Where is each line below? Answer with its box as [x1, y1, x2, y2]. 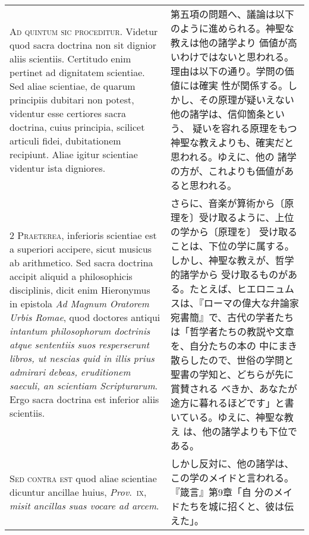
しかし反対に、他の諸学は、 [170, 457, 294, 470]
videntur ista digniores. [10, 160, 106, 175]
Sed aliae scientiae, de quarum [10, 78, 135, 93]
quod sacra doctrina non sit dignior [10, 37, 157, 52]
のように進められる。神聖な [170, 21, 294, 35]
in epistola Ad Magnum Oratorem [10, 297, 149, 310]
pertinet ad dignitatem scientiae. [10, 65, 145, 79]
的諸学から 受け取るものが [170, 267, 288, 281]
